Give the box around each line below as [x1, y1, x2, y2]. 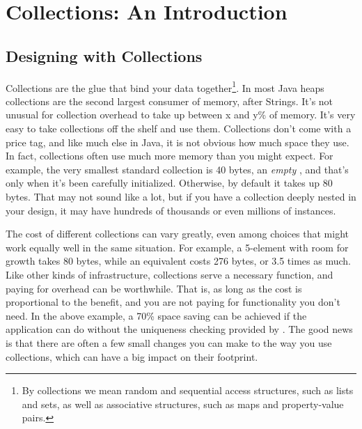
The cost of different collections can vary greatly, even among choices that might [6, 226, 349, 241]
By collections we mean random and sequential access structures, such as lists [22, 383, 354, 398]
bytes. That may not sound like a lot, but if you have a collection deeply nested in [6, 189, 356, 203]
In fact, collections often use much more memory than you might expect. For [6, 148, 333, 163]
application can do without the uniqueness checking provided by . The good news [6, 322, 353, 336]
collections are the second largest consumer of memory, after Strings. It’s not [6, 93, 333, 108]
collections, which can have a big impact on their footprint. [6, 349, 258, 364]
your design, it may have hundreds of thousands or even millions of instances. [6, 203, 336, 217]
